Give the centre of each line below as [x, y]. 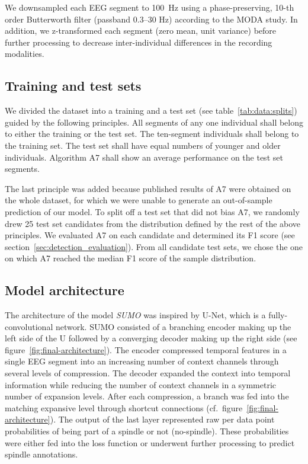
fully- [278, 315]
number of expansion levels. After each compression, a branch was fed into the [147, 396]
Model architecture [65, 290]
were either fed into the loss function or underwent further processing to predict [150, 442]
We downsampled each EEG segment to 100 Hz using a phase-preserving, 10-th [150, 7]
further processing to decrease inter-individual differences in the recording [139, 42]
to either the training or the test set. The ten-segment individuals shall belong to [152, 134]
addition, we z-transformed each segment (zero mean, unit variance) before [141, 31]
